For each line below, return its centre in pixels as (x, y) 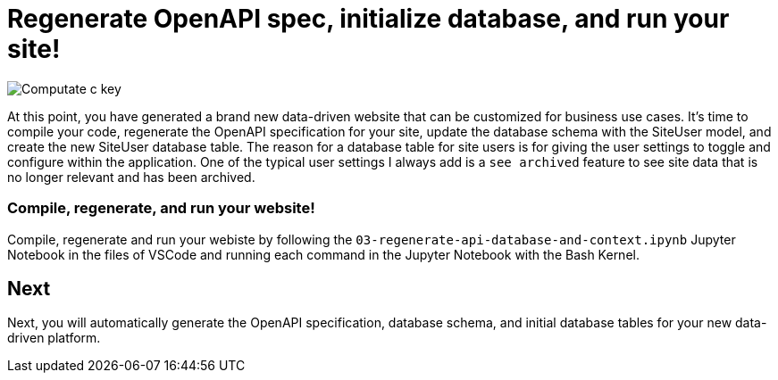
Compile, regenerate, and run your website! (161, 208)
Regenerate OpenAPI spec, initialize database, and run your (368, 19)
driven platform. (54, 338)
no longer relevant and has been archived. (131, 177)
